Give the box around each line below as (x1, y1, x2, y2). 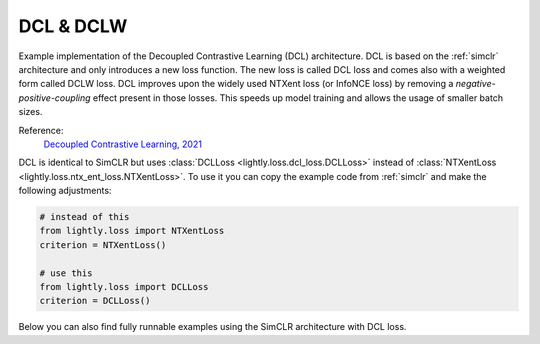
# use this (39, 267, 93, 279)
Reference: (18, 124, 64, 136)
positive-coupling (18, 91, 91, 104)
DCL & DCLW (18, 15, 128, 37)
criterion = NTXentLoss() (39, 239, 167, 250)
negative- (455, 78, 496, 90)
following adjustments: (18, 185, 112, 197)
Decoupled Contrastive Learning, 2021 (43, 138, 202, 150)
